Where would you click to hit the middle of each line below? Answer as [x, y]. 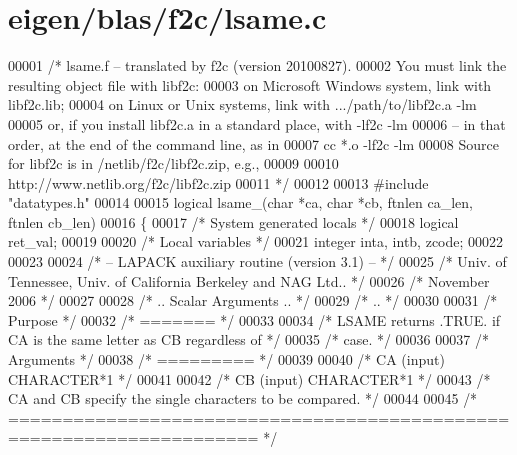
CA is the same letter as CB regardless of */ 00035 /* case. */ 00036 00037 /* [248, 339]
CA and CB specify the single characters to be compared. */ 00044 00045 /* [243, 398]
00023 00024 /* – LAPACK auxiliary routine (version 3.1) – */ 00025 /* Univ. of [257, 261]
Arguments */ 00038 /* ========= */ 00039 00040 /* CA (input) [226, 359]
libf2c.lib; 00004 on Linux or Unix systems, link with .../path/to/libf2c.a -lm [242, 104]
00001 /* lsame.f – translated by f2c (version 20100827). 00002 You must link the [257, 65]
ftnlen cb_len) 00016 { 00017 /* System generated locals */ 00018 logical [233, 221]
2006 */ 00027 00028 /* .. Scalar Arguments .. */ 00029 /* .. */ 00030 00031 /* [253, 300]
